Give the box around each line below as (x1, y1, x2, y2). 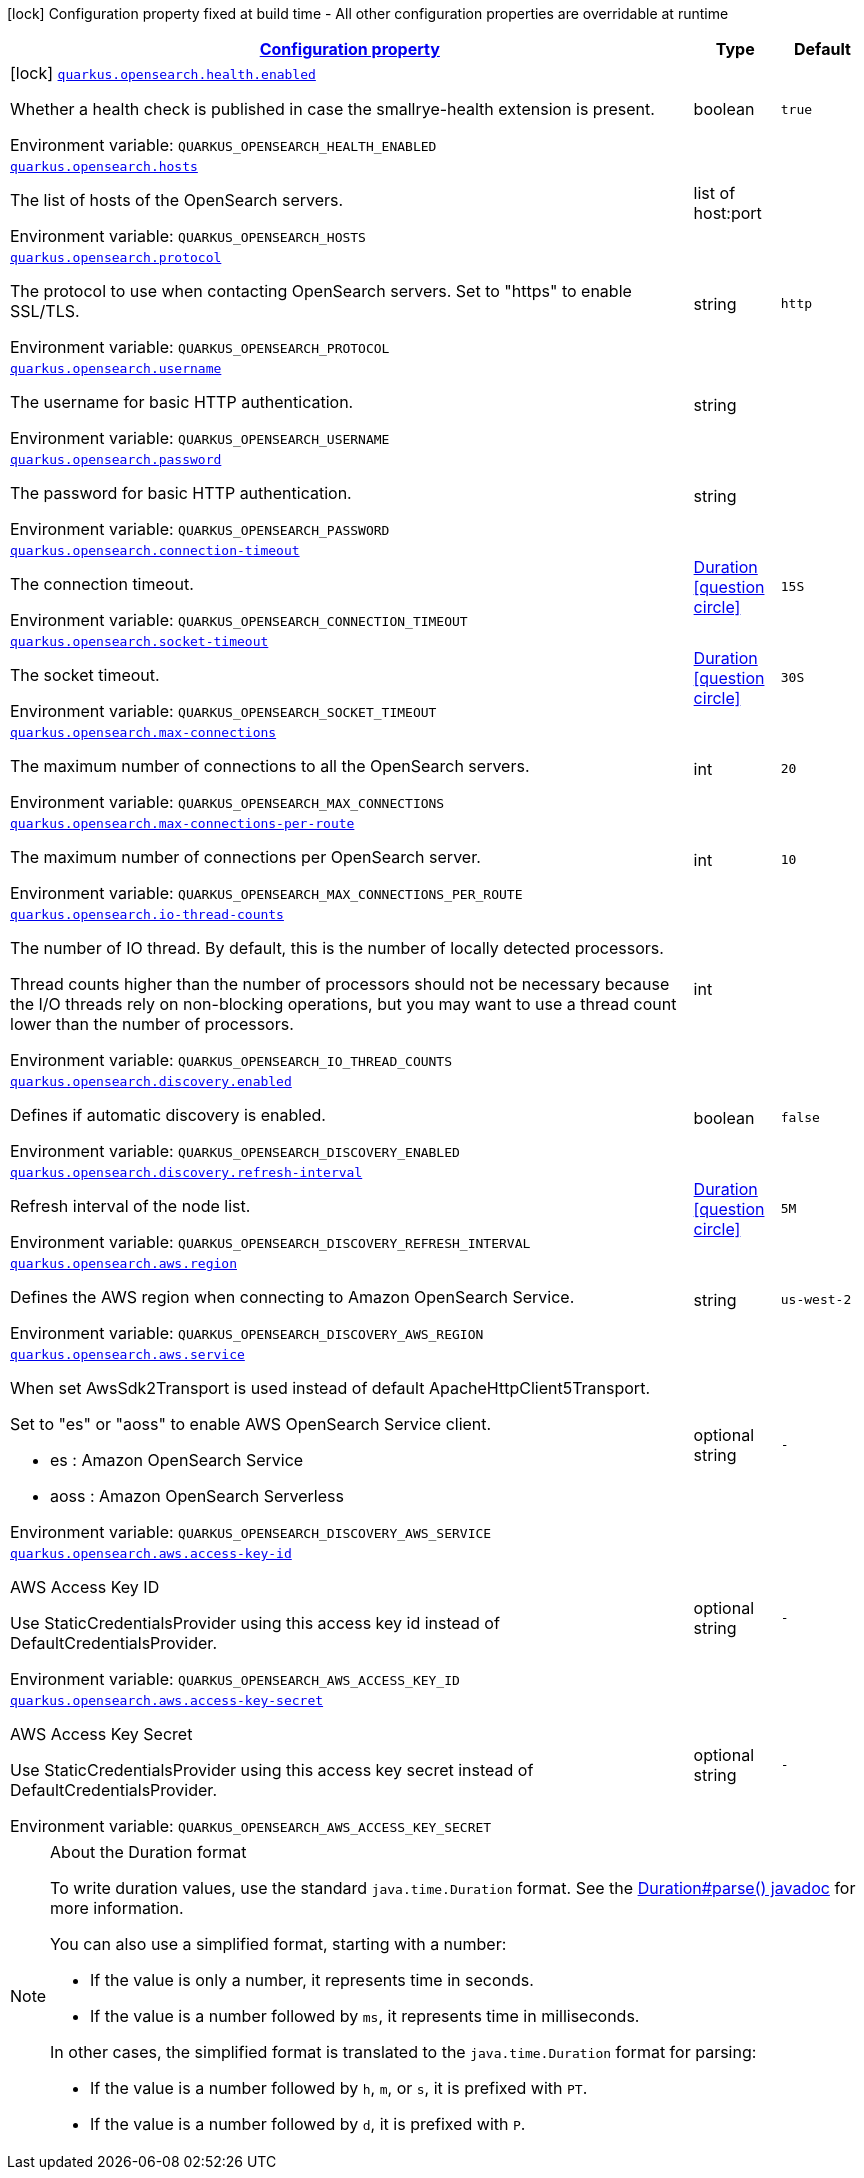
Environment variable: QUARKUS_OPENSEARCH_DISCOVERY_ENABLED (10, 1141, 460, 1161)
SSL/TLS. (10, 301, 80, 321)
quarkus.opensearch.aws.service (10, 1347, 245, 1362)
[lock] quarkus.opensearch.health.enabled (10, 63, 316, 83)
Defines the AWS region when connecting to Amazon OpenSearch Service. (10, 1287, 575, 1307)
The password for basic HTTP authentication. (10, 483, 352, 503)
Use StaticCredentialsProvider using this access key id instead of (10, 1613, 500, 1633)
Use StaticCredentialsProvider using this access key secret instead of (10, 1760, 534, 1780)
